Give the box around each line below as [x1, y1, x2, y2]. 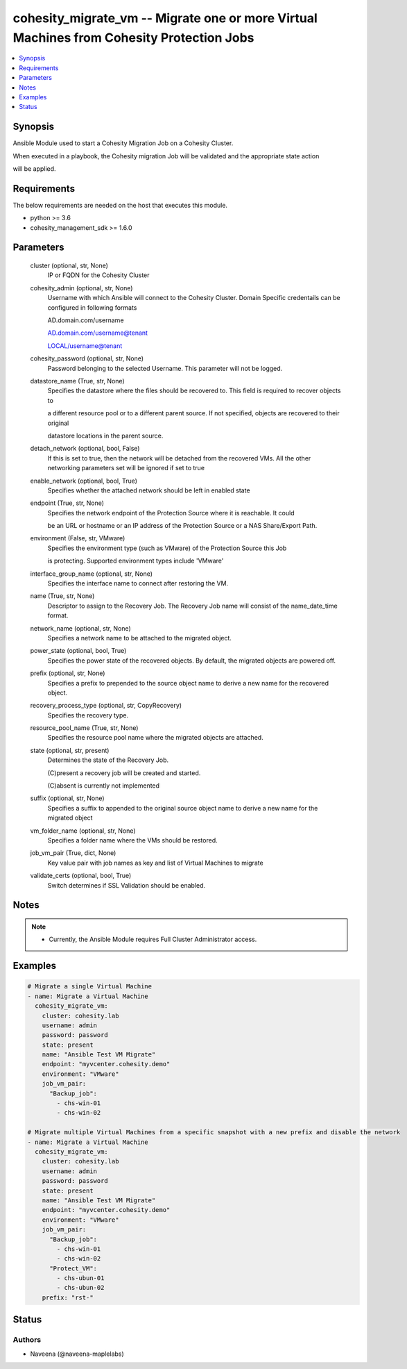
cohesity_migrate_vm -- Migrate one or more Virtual [12, 10, 318, 26]
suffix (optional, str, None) [30, 794, 105, 802]
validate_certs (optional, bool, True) [30, 872, 132, 880]
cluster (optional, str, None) [30, 261, 109, 270]
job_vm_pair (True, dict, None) [30, 849, 116, 857]
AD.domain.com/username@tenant [47, 329, 148, 337]
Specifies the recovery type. [47, 711, 128, 719]
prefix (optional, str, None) [30, 669, 105, 677]
